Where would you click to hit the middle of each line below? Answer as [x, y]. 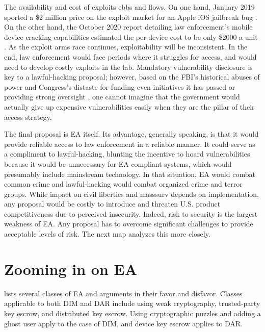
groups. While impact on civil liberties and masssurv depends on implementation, [131, 194]
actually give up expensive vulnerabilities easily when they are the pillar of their [129, 106]
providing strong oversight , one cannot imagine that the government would [122, 97]
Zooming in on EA [71, 269]
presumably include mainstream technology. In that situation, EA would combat [130, 174]
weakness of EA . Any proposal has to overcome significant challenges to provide [129, 224]
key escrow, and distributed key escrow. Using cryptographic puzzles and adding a [132, 313]
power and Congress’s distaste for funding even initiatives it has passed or [120, 86]
